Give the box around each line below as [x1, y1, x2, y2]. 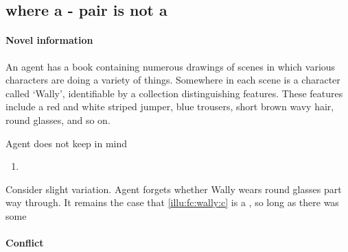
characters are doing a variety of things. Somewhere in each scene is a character [5, 73, 340, 87]
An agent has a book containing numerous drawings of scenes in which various [5, 59, 336, 73]
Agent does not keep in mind [5, 136, 128, 150]
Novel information [5, 33, 93, 47]
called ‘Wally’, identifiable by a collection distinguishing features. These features [5, 86, 343, 100]
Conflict [5, 236, 44, 250]
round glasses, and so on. [5, 112, 111, 127]
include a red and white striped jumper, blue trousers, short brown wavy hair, [5, 99, 334, 114]
